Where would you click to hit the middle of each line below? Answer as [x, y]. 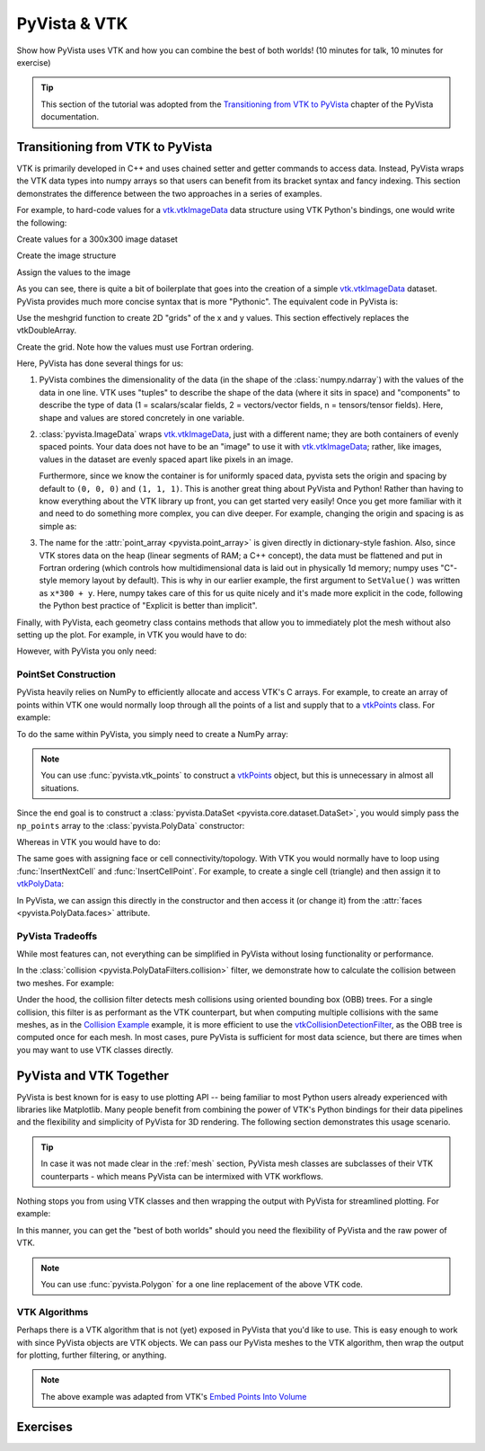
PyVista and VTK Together [93, 1076]
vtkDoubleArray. [47, 330]
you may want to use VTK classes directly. [95, 1050]
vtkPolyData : [40, 884]
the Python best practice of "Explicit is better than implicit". [148, 606]
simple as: [58, 526]
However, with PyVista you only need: [87, 651]
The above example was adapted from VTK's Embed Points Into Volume [174, 1396]
